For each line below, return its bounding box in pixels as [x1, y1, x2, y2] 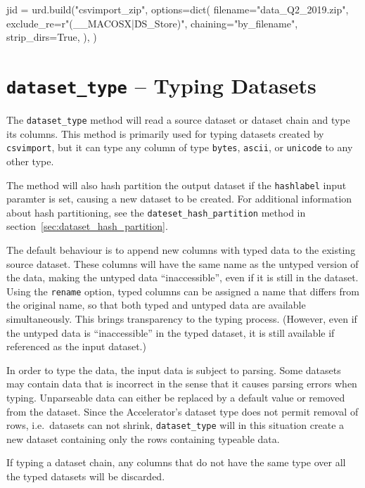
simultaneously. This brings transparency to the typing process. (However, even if [6, 312, 357, 326]
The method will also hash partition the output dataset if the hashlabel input [6, 177, 347, 192]
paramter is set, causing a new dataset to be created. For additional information [6, 191, 352, 206]
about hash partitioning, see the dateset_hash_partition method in [6, 205, 306, 219]
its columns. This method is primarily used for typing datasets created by [6, 126, 324, 141]
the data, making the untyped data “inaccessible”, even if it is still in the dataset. [6, 270, 359, 285]
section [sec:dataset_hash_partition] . [6, 219, 168, 233]
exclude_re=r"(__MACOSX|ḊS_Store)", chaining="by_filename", [6, 15, 298, 30]
